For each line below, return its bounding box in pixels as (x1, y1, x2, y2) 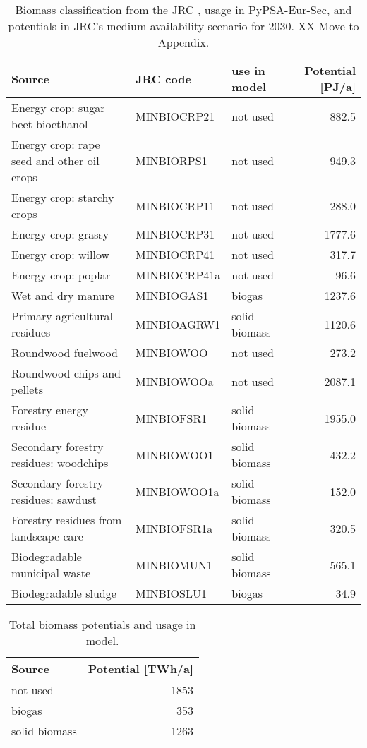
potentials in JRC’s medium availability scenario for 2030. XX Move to (8, 18, 359, 34)
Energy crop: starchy (11, 189, 114, 205)
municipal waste (11, 565, 91, 581)
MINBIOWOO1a (136, 483, 219, 500)
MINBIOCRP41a (136, 267, 221, 283)
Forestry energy (11, 402, 88, 418)
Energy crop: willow (11, 246, 109, 263)
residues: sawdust (11, 491, 97, 507)
